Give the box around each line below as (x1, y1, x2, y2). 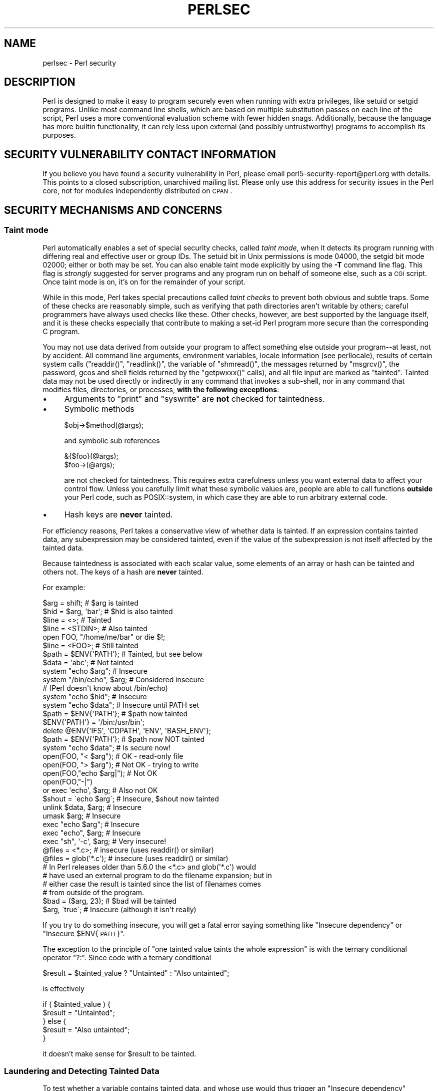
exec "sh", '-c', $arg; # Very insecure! (42, 837, 166, 846)
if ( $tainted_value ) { (42, 999, 110, 1008)
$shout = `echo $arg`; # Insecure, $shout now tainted (42, 794, 219, 803)
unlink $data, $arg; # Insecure (42, 802, 142, 811)
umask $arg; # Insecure (42, 811, 121, 820)
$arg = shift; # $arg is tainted (42, 598, 138, 607)
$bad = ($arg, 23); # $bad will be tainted (42, 896, 177, 905)
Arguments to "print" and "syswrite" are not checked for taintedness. (64, 393, 325, 404)
